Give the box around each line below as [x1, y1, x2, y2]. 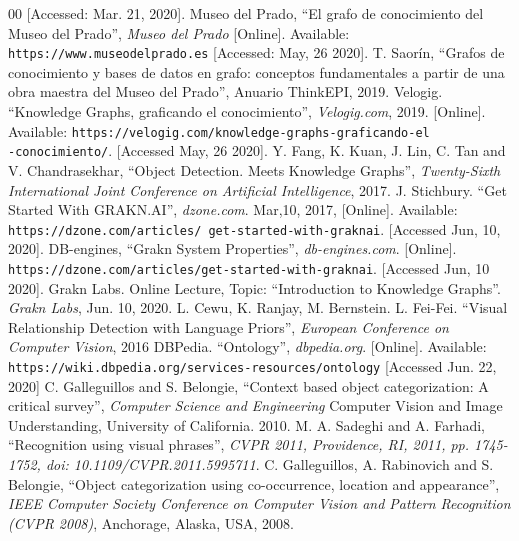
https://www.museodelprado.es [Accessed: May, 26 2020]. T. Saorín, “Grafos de [8, 42, 505, 63]
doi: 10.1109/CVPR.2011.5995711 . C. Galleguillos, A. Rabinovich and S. [45, 454, 494, 475]
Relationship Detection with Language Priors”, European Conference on [8, 316, 449, 337]
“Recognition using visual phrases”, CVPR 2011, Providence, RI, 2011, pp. [8, 434, 470, 455]
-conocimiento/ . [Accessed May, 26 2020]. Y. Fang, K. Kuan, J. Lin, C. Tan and [8, 140, 506, 161]
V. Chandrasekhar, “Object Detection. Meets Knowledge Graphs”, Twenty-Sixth [8, 159, 501, 180]
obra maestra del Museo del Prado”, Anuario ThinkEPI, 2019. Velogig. [8, 81, 443, 102]
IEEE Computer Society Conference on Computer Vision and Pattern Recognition [8, 493, 511, 514]
